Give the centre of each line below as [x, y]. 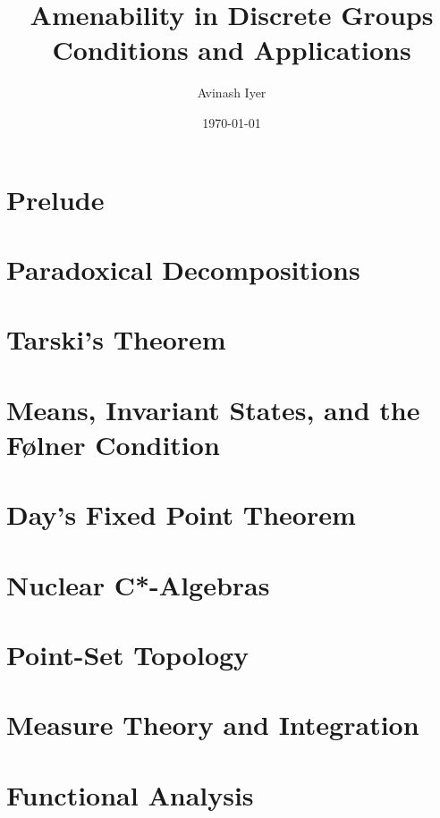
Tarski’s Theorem [116, 339]
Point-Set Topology [128, 654]
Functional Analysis [130, 794]
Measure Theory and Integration [213, 725]
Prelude [55, 199]
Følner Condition [113, 444]
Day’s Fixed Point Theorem [181, 514]
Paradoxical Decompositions [183, 269]
